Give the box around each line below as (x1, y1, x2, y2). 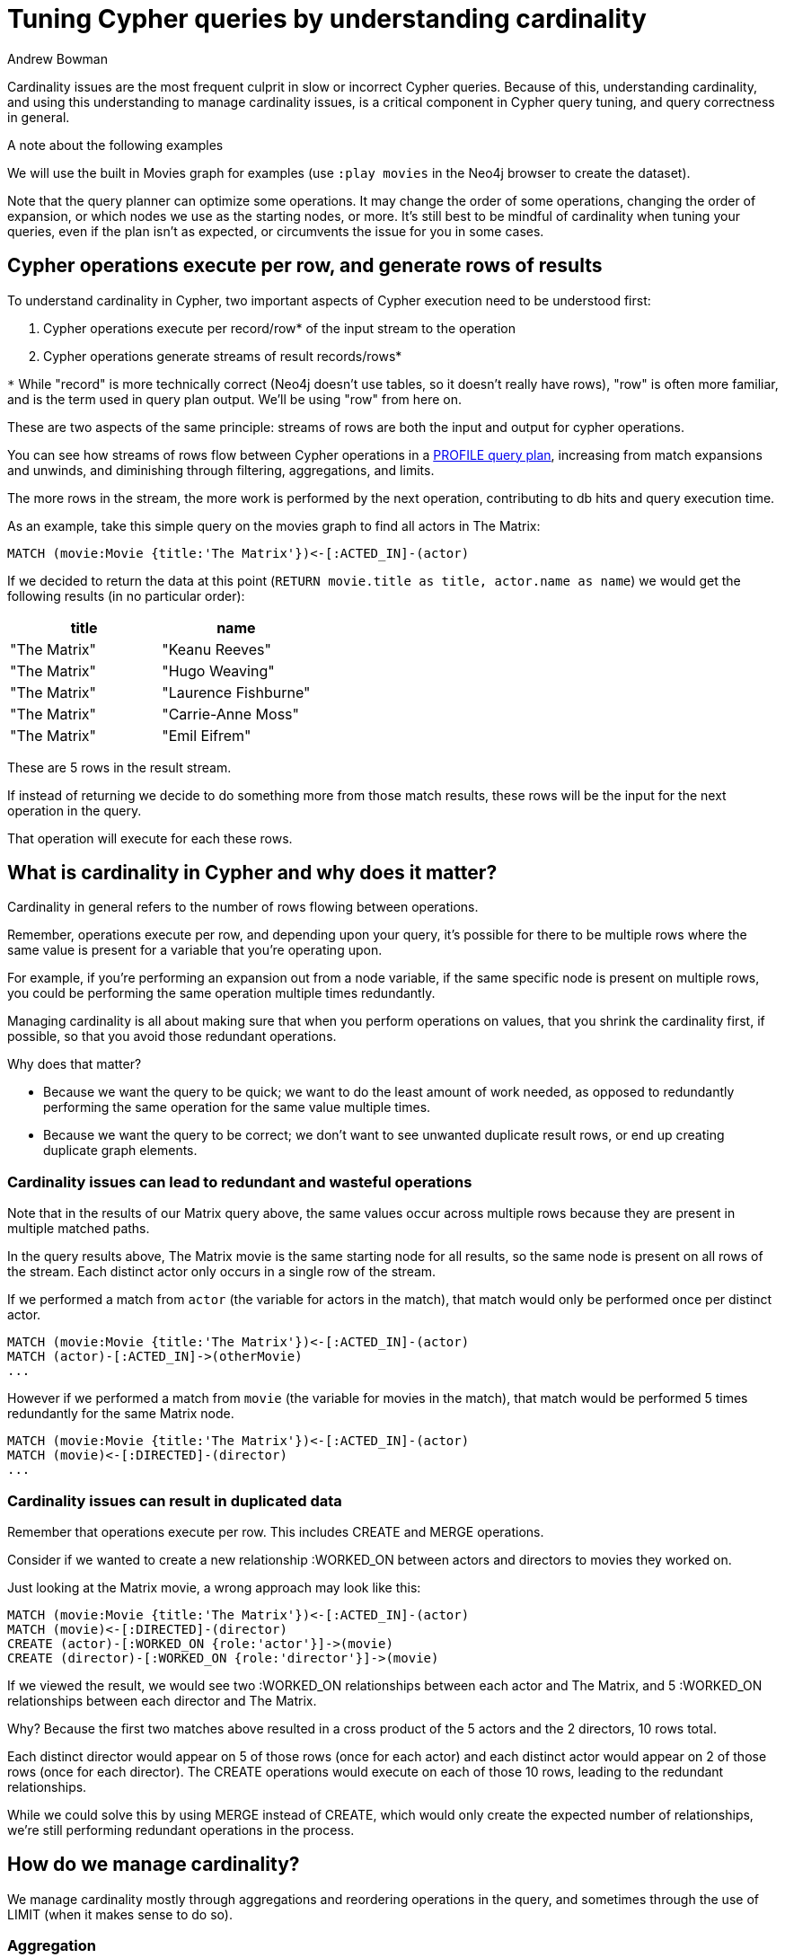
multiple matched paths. (7, 1221, 150, 1237)
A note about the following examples (7, 137, 224, 153)
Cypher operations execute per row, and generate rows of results (7, 254, 603, 278)
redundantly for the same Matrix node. (7, 1406, 234, 1422)
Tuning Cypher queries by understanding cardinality (7, 4, 647, 34)
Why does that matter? (7, 1056, 142, 1072)
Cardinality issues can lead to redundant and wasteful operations (7, 1172, 472, 1191)
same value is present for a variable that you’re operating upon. (7, 942, 383, 958)
